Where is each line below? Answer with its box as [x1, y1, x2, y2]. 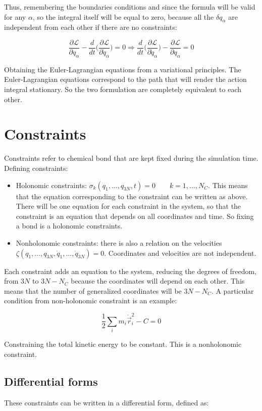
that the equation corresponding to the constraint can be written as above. [16, 191, 248, 201]
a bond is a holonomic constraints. [16, 220, 123, 231]
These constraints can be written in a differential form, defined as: [4, 397, 209, 407]
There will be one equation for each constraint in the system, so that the [16, 201, 241, 211]
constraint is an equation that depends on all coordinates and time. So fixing [16, 210, 254, 221]
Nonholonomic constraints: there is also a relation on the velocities [16, 237, 222, 248]
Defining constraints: [4, 162, 68, 173]
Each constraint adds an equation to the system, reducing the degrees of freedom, [4, 265, 257, 276]
